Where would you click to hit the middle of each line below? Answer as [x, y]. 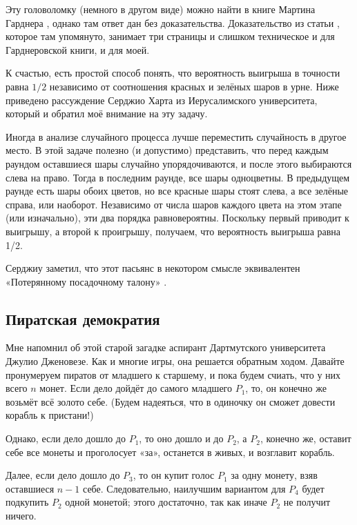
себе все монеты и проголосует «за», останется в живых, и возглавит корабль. [170, 452]
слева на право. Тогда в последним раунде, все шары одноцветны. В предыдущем [178, 177]
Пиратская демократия [83, 318]
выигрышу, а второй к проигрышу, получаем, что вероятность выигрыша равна [173, 231]
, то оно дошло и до [181, 438]
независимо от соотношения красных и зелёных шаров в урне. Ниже [194, 86]
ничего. [21, 516]
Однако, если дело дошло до [66, 438]
